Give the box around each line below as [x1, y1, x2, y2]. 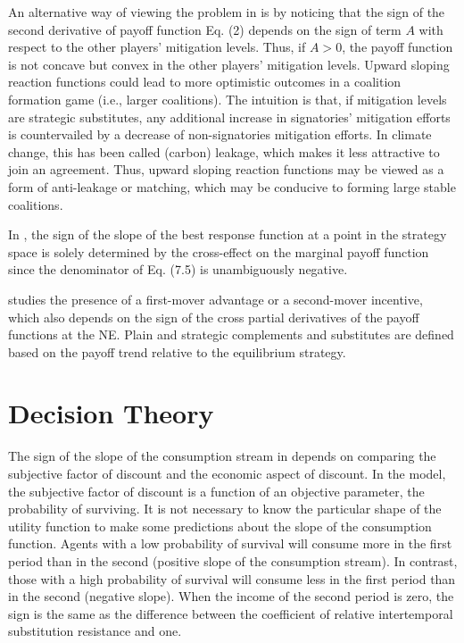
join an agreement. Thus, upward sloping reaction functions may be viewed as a [8, 160, 444, 179]
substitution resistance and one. [8, 622, 182, 640]
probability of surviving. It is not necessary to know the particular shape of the [8, 499, 442, 518]
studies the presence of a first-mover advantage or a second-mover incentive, [8, 289, 423, 308]
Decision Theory [8, 395, 214, 431]
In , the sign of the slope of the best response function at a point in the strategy [8, 225, 447, 244]
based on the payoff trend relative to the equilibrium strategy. [8, 342, 346, 361]
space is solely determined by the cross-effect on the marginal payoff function [8, 242, 429, 261]
